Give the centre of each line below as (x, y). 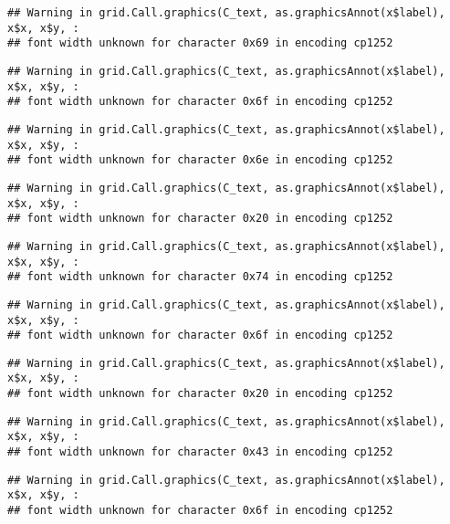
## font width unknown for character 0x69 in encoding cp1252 (200, 43)
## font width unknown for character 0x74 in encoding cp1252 (200, 277)
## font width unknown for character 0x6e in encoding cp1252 (200, 160)
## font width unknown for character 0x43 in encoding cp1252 (200, 452)
